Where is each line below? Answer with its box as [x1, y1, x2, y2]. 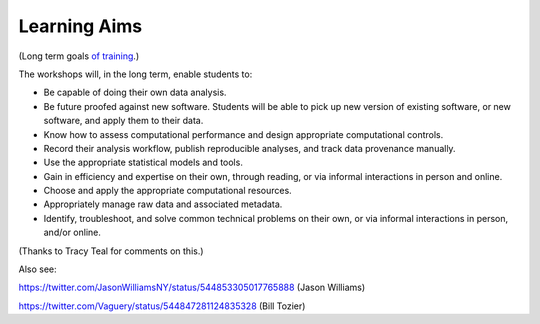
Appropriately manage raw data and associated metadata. [43, 198, 283, 210]
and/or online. [43, 226, 102, 239]
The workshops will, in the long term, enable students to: [18, 68, 253, 80]
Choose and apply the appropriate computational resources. [43, 185, 292, 197]
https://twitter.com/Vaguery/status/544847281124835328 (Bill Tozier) [18, 300, 306, 312]
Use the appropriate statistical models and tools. [43, 156, 244, 169]
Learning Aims [18, 15, 143, 37]
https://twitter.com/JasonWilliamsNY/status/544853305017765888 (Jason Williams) [18, 281, 366, 294]
